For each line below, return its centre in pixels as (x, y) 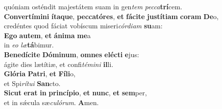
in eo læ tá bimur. (29, 45)
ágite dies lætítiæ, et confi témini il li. (59, 64)
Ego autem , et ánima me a (48, 35)
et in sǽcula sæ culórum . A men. (51, 102)
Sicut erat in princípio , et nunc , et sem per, (75, 93)
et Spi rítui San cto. (32, 83)
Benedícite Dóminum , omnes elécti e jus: (72, 54)
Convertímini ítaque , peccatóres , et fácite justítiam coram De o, (111, 16)
